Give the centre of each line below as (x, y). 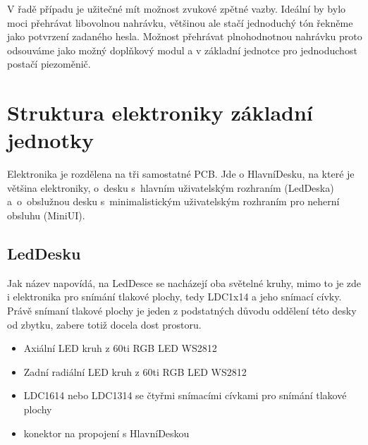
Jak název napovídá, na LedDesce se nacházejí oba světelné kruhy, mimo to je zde (184, 282)
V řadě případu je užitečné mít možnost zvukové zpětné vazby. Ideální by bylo (177, 8)
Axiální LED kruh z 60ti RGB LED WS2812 (120, 348)
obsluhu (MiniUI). (46, 215)
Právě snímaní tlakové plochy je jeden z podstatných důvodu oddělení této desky (182, 311)
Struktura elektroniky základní (160, 112)
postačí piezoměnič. (49, 64)
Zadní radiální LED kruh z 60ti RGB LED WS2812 (135, 371)
